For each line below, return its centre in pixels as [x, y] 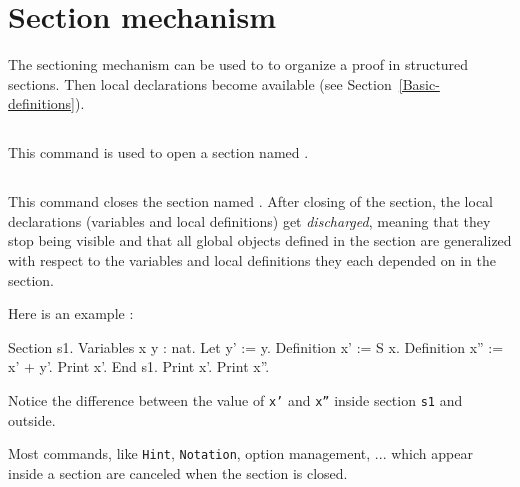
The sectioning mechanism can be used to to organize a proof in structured [238, 64]
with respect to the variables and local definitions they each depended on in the [252, 260]
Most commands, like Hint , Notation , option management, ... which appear [240, 453]
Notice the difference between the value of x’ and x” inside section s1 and [235, 400]
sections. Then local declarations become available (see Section [200, 83]
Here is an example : [71, 313]
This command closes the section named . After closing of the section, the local [250, 201]
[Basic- [419, 83]
